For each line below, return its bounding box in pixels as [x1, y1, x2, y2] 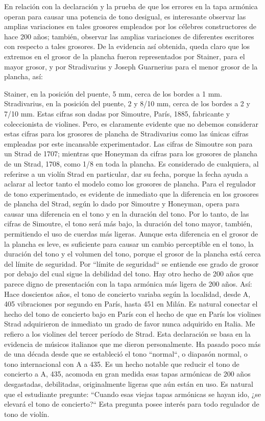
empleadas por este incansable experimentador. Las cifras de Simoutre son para [4, 138, 253, 149]
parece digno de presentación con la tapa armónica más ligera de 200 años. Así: [4, 278, 252, 289]
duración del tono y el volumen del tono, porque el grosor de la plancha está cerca [4, 248, 261, 259]
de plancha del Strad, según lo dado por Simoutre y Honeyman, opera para [4, 198, 239, 209]
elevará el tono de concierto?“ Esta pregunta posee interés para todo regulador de [4, 399, 259, 409]
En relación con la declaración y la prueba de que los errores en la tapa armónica [4, 1, 258, 11]
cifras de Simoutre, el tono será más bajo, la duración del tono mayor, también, [4, 218, 253, 229]
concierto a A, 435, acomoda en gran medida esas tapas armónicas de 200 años [4, 368, 251, 379]
